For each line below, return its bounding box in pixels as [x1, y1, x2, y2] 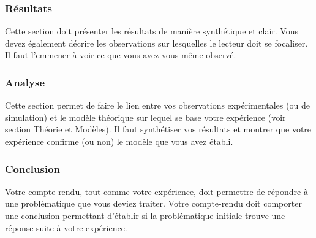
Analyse [5, 74, 45, 90]
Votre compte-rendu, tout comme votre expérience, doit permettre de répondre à [5, 185, 308, 198]
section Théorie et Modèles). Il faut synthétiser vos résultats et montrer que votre [5, 123, 312, 136]
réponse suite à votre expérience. [5, 221, 127, 234]
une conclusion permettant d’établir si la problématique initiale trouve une [5, 209, 285, 221]
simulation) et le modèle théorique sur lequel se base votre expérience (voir [5, 110, 286, 123]
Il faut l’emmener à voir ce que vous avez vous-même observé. [5, 48, 236, 61]
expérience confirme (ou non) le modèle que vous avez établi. [5, 135, 233, 147]
